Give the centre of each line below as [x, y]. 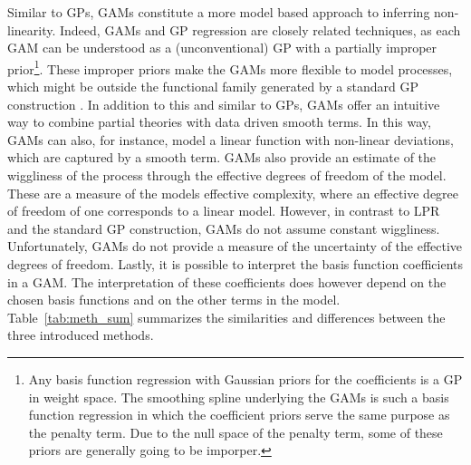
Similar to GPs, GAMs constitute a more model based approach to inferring [219, 12]
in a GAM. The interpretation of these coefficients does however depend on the [227, 281]
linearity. [32, 29]
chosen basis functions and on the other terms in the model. [174, 300]
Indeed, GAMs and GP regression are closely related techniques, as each [260, 29]
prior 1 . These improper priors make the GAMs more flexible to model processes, [230, 67]
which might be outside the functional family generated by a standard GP [213, 87]
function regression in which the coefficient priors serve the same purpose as [239, 415]
